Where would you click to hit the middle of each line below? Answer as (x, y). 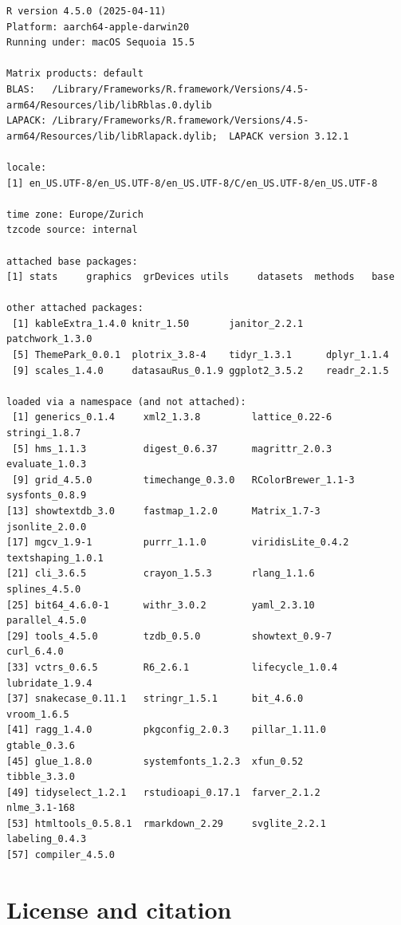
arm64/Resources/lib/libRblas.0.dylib (109, 105)
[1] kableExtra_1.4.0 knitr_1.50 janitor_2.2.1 (158, 323)
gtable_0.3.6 (41, 745)
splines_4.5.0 (44, 589)
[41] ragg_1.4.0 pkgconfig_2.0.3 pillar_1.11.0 (166, 730)
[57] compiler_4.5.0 (61, 855)
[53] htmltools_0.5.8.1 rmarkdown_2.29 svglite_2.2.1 (166, 823)
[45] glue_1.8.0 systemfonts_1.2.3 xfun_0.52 (155, 761)
